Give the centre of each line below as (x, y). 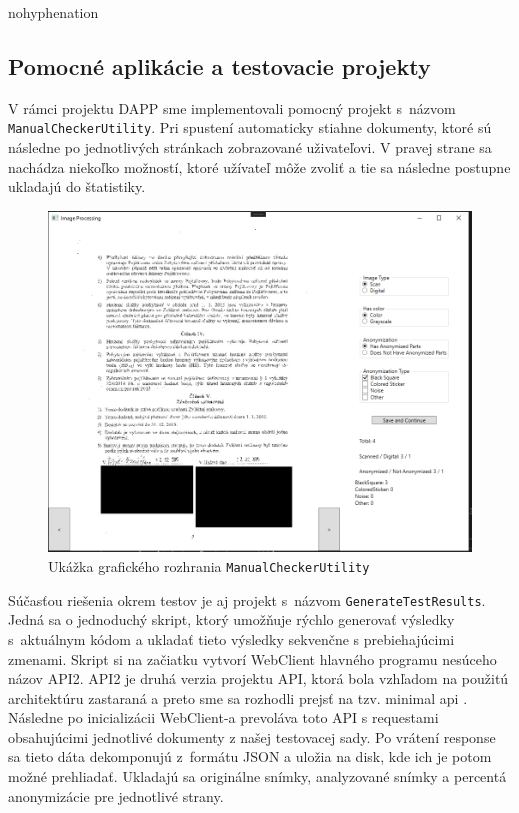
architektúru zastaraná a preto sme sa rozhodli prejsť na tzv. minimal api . (238, 697)
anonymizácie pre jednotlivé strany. (116, 795)
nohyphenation (53, 12)
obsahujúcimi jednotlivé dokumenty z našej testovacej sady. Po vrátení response (252, 736)
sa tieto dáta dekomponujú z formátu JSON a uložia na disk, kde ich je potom (250, 756)
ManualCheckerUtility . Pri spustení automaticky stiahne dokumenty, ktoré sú (250, 127)
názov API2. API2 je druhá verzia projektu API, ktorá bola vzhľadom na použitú (258, 678)
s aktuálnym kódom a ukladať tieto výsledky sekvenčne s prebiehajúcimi (231, 638)
